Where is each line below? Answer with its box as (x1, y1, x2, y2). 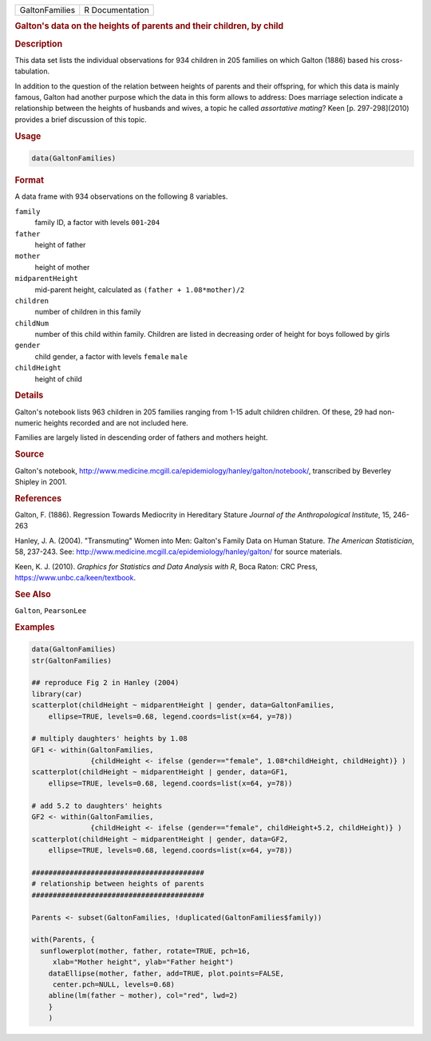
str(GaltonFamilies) (31, 655, 112, 665)
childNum (14, 319, 49, 327)
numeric (14, 418, 42, 428)
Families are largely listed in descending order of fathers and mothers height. (14, 433, 268, 442)
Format (14, 175, 44, 186)
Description (14, 38, 63, 49)
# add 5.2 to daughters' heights (31, 801, 163, 810)
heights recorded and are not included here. (43, 418, 189, 428)
